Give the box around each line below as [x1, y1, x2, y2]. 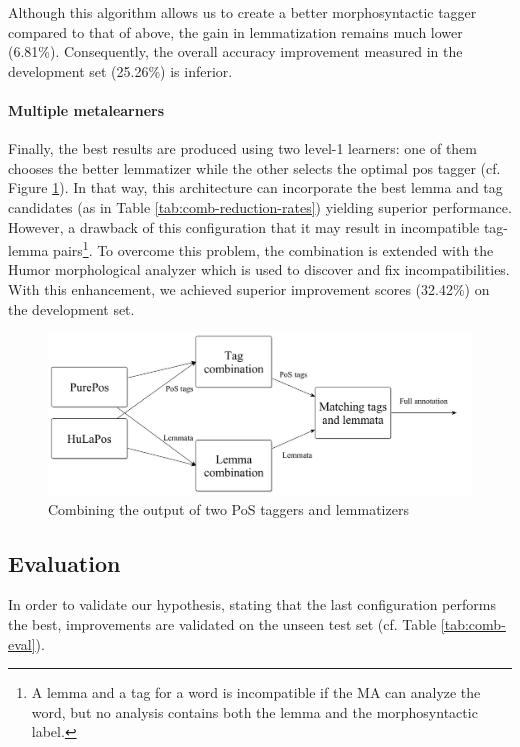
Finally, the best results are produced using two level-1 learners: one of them [8, 138, 477, 159]
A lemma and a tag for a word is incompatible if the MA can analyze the [31, 682, 481, 703]
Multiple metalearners [8, 99, 165, 120]
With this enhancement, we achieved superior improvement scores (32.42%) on [8, 278, 490, 299]
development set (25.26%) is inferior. [8, 60, 233, 81]
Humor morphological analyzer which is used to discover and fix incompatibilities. [8, 259, 510, 280]
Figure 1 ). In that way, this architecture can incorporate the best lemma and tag [8, 177, 503, 198]
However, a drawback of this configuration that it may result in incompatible [8, 216, 480, 237]
